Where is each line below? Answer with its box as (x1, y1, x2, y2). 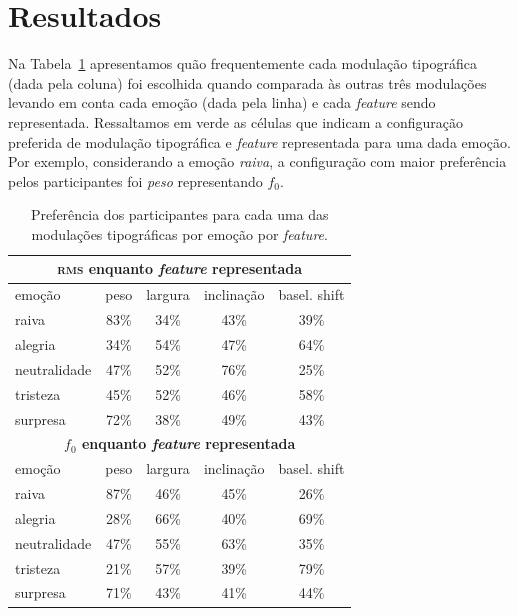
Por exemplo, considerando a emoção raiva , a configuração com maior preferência (8, 151, 507, 172)
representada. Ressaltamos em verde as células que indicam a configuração (8, 111, 463, 132)
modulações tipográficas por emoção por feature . (31, 223, 328, 244)
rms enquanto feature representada (57, 258, 303, 279)
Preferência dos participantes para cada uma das (30, 204, 329, 225)
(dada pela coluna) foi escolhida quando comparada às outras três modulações (8, 72, 487, 93)
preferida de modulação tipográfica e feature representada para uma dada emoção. (8, 131, 511, 152)
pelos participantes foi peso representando (8, 170, 263, 191)
